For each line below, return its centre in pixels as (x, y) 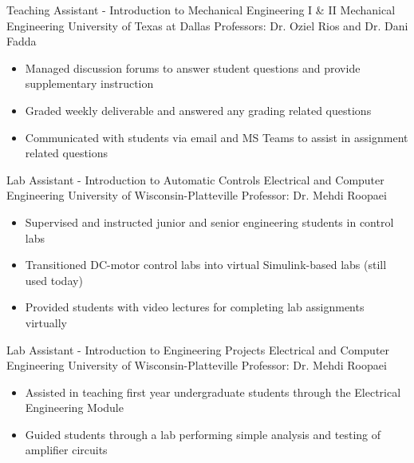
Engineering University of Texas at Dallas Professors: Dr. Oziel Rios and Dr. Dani (207, 25)
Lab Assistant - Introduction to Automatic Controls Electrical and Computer (195, 179)
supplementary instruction (89, 83)
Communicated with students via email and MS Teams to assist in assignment (217, 137)
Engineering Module (74, 408)
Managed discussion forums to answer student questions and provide (193, 67)
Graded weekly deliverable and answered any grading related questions (198, 110)
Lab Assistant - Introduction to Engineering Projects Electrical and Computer (198, 349)
